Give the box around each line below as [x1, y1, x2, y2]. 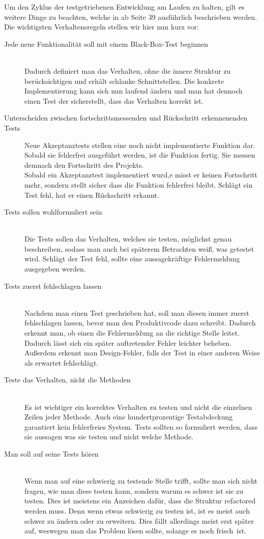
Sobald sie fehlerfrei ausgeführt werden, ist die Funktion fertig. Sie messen [24, 149, 255, 160]
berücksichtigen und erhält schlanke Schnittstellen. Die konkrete [24, 75, 224, 86]
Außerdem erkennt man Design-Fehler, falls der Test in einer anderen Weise [24, 347, 260, 358]
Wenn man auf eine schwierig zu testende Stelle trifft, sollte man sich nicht [24, 475, 258, 486]
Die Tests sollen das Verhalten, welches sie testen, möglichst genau [24, 233, 232, 244]
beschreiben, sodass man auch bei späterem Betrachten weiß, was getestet [24, 243, 254, 254]
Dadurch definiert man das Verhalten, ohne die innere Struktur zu [24, 65, 231, 76]
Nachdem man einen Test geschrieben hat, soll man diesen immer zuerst [24, 307, 249, 318]
